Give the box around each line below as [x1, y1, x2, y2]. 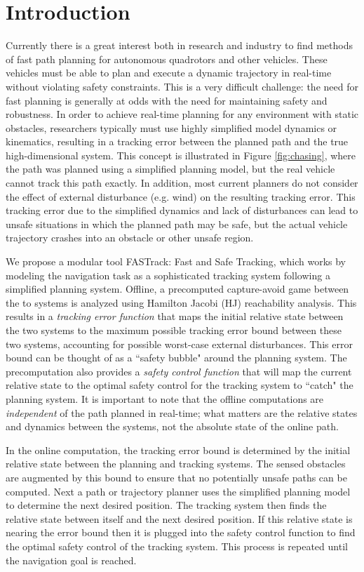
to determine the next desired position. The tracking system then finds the [6, 498, 327, 512]
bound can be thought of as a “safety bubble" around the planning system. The [6, 350, 347, 365]
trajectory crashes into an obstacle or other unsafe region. [6, 230, 254, 245]
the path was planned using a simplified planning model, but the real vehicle [6, 161, 335, 176]
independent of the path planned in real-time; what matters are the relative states [6, 405, 358, 420]
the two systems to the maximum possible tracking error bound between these [6, 323, 342, 337]
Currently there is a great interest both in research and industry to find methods [6, 38, 353, 53]
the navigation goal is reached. [6, 552, 137, 567]
